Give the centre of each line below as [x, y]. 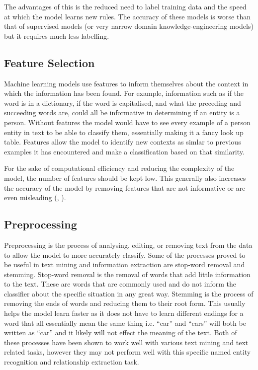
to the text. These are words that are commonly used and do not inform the [120, 284]
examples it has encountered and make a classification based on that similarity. [124, 151]
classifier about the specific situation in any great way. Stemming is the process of [129, 293]
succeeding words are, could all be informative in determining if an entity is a [122, 112]
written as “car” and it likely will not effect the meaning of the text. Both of [121, 333]
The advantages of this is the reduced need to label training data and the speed [125, 6]
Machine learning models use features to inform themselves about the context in [126, 83]
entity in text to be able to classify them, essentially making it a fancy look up [124, 132]
